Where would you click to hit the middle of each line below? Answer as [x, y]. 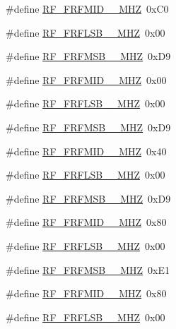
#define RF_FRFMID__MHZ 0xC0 [87, 8]
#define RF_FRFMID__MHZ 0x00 [86, 79]
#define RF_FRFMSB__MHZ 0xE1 [88, 269]
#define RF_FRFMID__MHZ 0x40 [86, 151]
